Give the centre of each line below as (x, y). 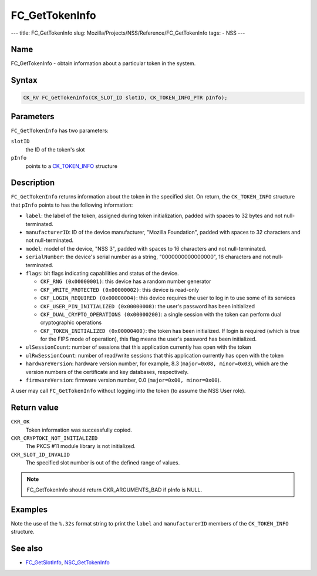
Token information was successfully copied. (79, 430)
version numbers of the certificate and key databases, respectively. (107, 372)
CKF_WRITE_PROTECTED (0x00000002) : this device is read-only (120, 289)
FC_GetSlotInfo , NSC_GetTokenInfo (68, 562)
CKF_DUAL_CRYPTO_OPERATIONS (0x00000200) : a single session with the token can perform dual (161, 314)
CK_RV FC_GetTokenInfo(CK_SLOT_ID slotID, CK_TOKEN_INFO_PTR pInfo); (125, 98)
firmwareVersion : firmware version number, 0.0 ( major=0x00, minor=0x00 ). (123, 380)
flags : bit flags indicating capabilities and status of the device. (102, 273)
